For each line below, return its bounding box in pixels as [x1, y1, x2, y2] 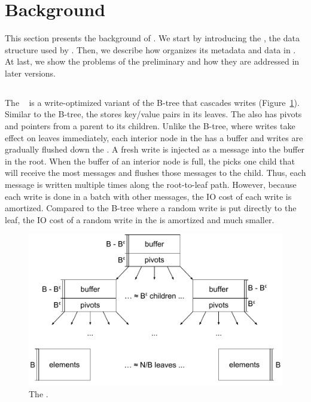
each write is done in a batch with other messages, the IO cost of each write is [5, 190, 292, 202]
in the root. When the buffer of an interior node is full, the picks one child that [5, 154, 295, 167]
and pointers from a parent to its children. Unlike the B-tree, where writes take [5, 120, 295, 132]
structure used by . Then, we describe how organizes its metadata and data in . [5, 43, 296, 56]
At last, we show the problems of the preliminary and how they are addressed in [5, 55, 300, 68]
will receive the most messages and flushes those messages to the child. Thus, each [5, 166, 306, 179]
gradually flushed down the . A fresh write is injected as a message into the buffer [5, 143, 305, 156]
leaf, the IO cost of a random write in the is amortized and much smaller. [5, 213, 275, 226]
